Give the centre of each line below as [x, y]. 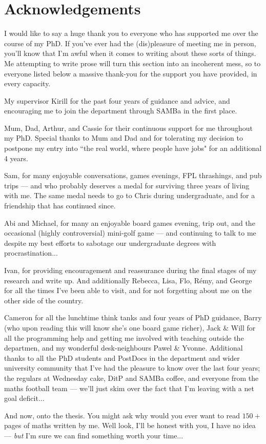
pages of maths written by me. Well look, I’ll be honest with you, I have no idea [130, 425]
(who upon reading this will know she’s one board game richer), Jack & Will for [130, 327]
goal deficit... [24, 398]
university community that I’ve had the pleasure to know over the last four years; [132, 368]
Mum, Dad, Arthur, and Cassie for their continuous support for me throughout [129, 128]
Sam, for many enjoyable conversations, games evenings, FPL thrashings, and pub [133, 175]
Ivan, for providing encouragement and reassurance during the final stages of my [130, 270]
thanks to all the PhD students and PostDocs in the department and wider [122, 358]
